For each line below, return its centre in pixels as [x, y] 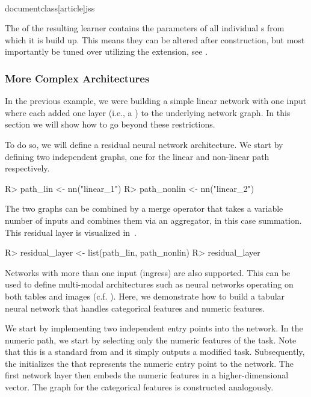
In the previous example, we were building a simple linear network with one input [156, 101]
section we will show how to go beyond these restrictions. [110, 124]
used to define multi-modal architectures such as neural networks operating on [149, 284]
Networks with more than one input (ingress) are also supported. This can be [148, 272]
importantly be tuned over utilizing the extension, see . [106, 51]
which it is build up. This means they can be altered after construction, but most [155, 39]
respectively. [27, 168]
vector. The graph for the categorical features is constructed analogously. [139, 387]
